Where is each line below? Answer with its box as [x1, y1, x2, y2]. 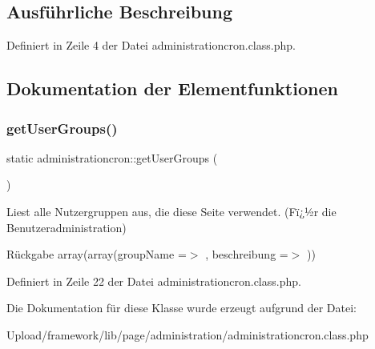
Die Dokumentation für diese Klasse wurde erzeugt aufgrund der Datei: [6, 299, 357, 316]
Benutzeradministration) [6, 219, 127, 235]
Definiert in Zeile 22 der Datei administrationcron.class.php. [6, 272, 301, 289]
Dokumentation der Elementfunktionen [6, 76, 338, 101]
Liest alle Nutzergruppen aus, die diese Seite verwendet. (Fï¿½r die [6, 203, 337, 219]
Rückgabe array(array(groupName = [6, 246, 187, 263]
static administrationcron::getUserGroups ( [6, 149, 218, 166]
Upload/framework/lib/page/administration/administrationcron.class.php [6, 326, 369, 343]
